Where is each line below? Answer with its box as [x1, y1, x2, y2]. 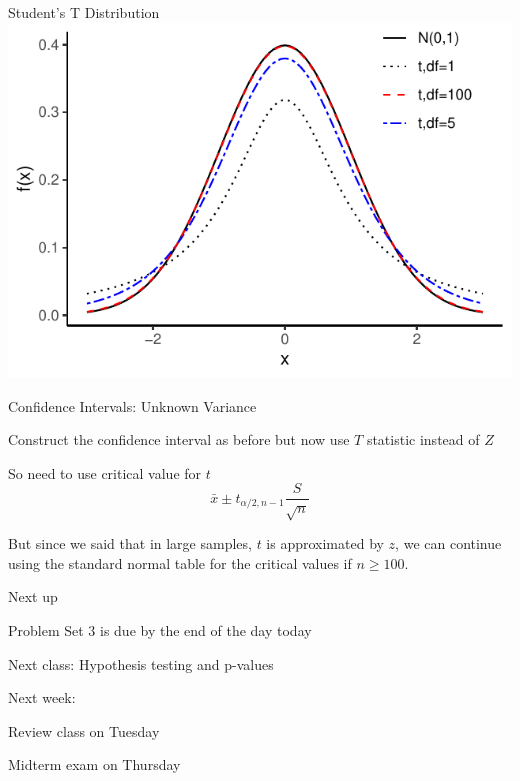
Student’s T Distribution [8, 2, 160, 22]
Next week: [8, 687, 76, 708]
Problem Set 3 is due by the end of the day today [8, 620, 312, 641]
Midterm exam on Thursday [8, 754, 181, 775]
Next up [8, 586, 58, 607]
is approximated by [266, 533, 384, 554]
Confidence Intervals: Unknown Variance [8, 395, 257, 416]
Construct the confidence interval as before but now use [8, 429, 350, 450]
